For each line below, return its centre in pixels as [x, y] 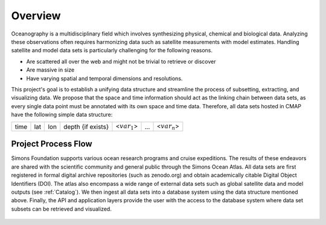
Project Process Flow [52, 144]
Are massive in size [50, 70]
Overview [36, 16]
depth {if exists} [86, 126]
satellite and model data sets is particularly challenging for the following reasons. [112, 51]
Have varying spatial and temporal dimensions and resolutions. [104, 78]
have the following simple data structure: [62, 115]
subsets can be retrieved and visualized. [61, 209]
